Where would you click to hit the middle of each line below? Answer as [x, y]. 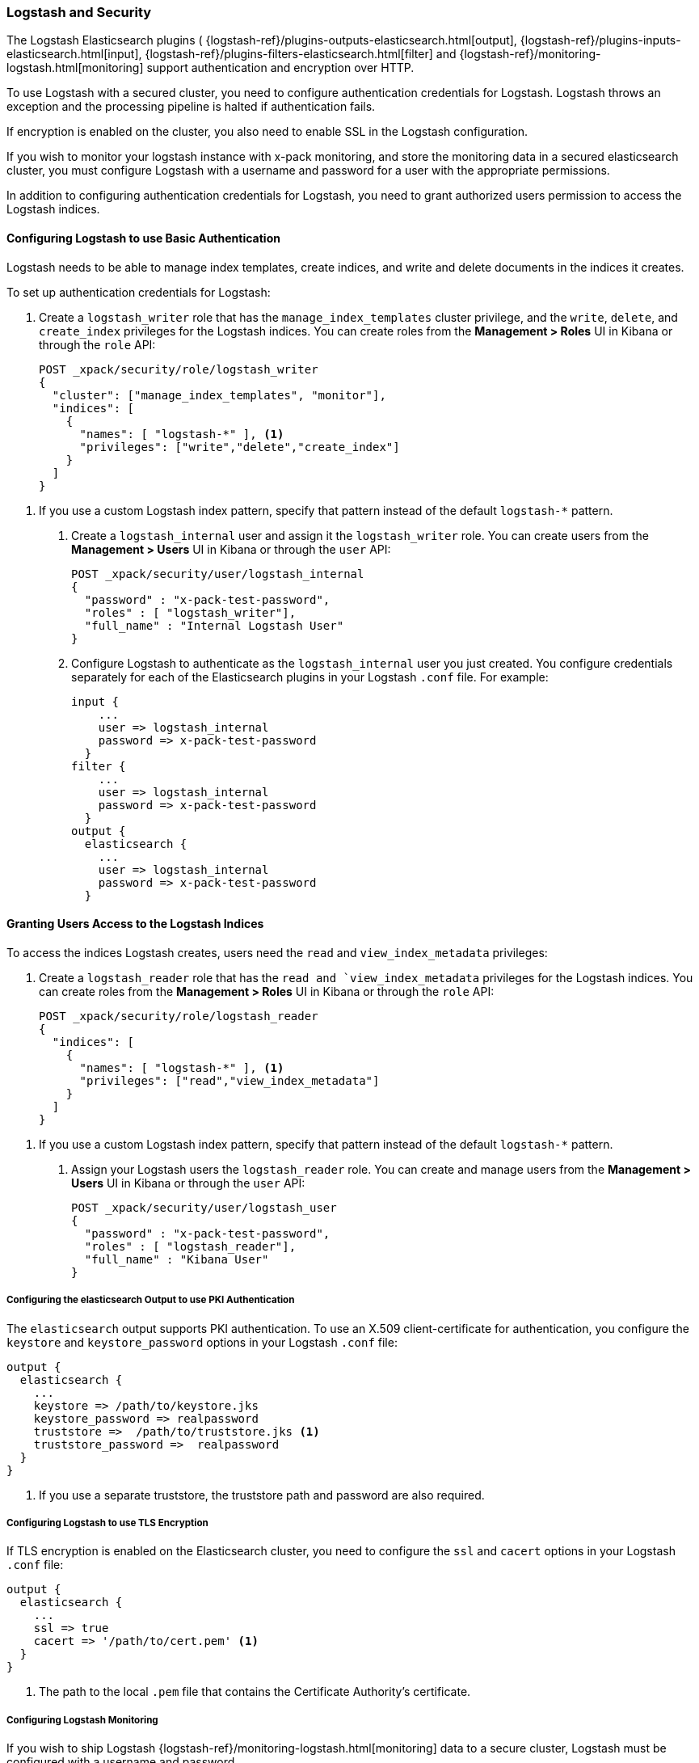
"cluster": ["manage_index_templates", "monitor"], [219, 395]
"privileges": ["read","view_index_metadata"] [229, 1080]
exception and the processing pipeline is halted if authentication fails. [191, 107]
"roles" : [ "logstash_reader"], [190, 1246]
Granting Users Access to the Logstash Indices [135, 924]
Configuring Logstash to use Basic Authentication [143, 238]
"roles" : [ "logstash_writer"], [190, 612]
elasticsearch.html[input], [74, 54]
